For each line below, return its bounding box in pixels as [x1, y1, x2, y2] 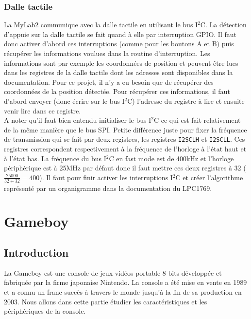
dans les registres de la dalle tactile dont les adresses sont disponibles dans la [4, 67, 233, 77]
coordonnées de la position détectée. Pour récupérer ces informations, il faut [4, 86, 230, 96]
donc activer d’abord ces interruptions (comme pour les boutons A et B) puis [4, 38, 234, 49]
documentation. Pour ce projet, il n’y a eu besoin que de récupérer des [4, 76, 214, 87]
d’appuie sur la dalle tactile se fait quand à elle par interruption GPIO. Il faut [4, 29, 236, 39]
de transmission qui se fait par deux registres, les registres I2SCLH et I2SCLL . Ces [4, 134, 245, 144]
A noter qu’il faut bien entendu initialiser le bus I [4, 115, 151, 125]
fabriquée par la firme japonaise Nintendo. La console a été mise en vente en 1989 [4, 277, 247, 287]
